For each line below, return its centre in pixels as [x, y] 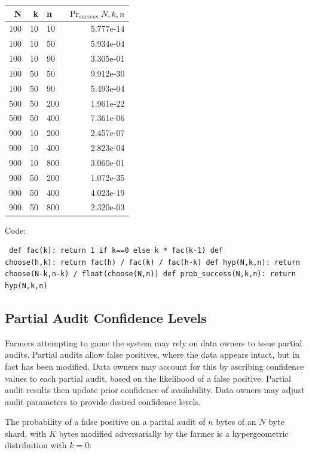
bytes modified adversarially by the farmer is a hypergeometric [174, 433]
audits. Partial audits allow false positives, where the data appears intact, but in [152, 354]
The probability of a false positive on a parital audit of [105, 422]
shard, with [26, 433]
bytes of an [236, 422]
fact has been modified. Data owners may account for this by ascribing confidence [154, 366]
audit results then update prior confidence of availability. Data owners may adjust [155, 390]
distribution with [36, 445]
